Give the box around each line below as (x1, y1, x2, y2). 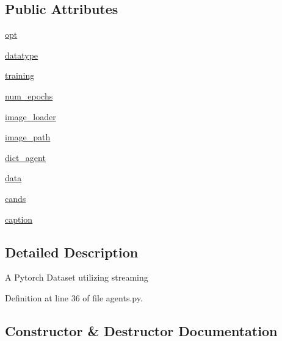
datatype (5, 48, 38, 61)
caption (5, 212, 33, 225)
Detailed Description (5, 242, 139, 261)
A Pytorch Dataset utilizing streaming (5, 271, 148, 284)
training (5, 69, 35, 82)
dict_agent (5, 151, 46, 163)
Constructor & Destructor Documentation (5, 321, 278, 340)
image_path (5, 131, 51, 143)
